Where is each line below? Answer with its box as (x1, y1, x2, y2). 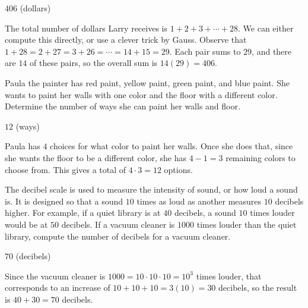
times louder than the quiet (196, 218, 297, 230)
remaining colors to (226, 151, 296, 164)
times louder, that (196, 269, 262, 282)
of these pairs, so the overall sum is (30, 56, 158, 69)
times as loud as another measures (136, 194, 262, 207)
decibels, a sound (174, 206, 236, 219)
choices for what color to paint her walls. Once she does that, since (50, 140, 293, 152)
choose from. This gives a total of (5, 163, 126, 175)
